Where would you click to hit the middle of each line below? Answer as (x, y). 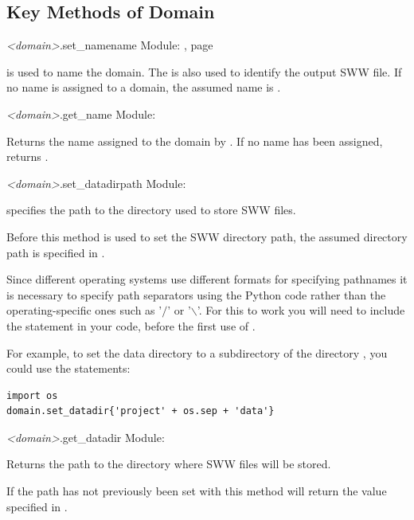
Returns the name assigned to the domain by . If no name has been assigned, (195, 141)
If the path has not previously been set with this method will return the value (197, 491)
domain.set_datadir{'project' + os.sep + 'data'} (141, 411)
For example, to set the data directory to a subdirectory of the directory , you (197, 352)
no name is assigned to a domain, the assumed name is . (144, 87)
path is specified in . (56, 252)
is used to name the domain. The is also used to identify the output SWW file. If (204, 71)
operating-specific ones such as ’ (84, 310)
